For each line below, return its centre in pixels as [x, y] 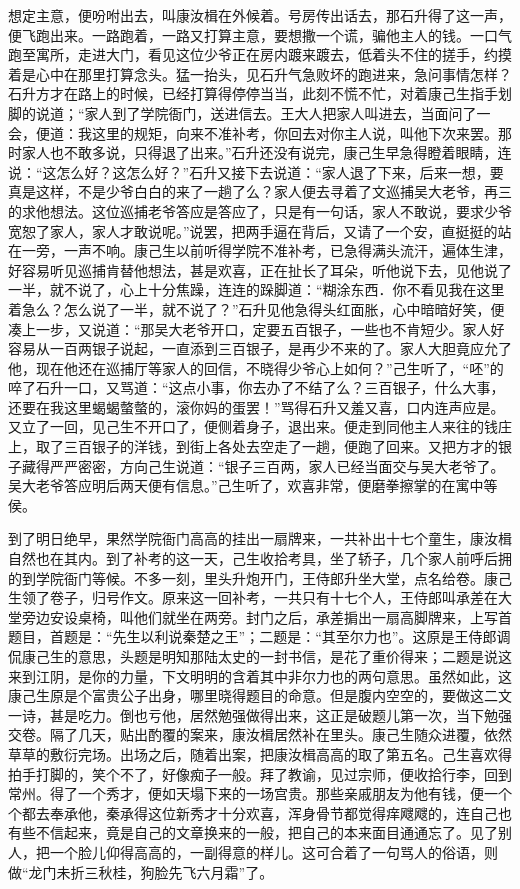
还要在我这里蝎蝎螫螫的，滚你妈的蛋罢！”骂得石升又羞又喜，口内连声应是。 [256, 406]
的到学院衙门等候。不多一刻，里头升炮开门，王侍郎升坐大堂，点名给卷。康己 [260, 577]
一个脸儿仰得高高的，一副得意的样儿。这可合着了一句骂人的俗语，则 [273, 851]
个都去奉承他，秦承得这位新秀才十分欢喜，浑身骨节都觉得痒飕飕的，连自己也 [260, 812]
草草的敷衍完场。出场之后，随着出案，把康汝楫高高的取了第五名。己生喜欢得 [260, 753]
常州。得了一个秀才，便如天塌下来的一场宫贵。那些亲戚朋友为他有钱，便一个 [260, 793]
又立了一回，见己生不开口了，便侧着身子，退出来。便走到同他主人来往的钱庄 [260, 426]
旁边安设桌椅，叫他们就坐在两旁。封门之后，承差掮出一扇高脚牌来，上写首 [266, 616]
